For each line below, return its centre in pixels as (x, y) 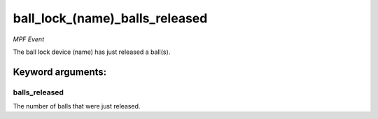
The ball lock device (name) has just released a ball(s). (92, 52)
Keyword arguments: (60, 72)
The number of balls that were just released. (77, 106)
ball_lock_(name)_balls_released (110, 18)
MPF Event (29, 39)
